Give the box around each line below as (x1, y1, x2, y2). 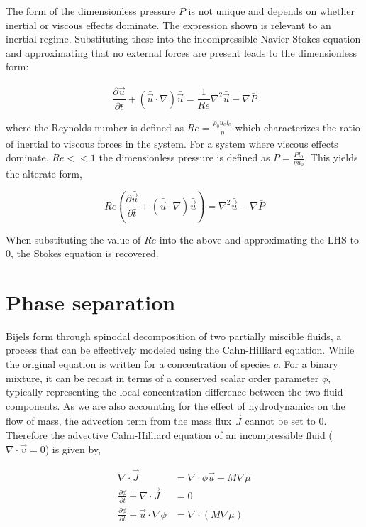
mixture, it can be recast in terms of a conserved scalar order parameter (6, 370, 319, 385)
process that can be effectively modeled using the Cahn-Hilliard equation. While (6, 342, 355, 357)
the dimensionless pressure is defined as (99, 150, 270, 165)
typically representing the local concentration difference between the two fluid (6, 384, 343, 399)
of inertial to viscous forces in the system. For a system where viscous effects (6, 136, 338, 151)
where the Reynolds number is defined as (6, 119, 184, 134)
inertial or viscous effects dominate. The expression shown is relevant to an (6, 17, 331, 32)
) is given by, (45, 441, 101, 456)
